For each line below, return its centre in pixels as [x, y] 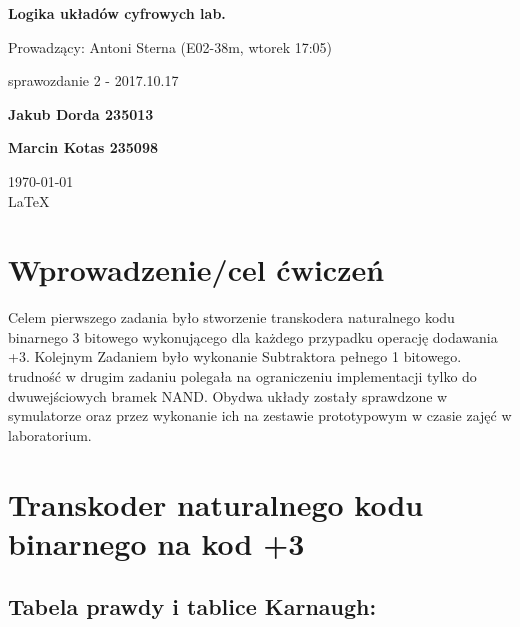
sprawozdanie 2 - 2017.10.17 [93, 80]
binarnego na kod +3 [156, 542]
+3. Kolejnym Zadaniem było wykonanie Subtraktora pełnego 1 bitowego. [235, 356]
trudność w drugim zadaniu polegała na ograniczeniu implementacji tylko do [242, 376]
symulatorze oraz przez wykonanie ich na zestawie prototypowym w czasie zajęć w [260, 415]
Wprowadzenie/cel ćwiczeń [196, 269]
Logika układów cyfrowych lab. [117, 13]
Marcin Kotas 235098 [83, 147]
